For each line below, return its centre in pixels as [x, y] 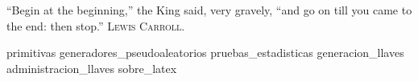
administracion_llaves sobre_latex [92, 68]
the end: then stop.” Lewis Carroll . [96, 25]
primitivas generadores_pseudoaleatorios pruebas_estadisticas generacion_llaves [205, 53]
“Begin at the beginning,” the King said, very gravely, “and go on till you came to [209, 10]
